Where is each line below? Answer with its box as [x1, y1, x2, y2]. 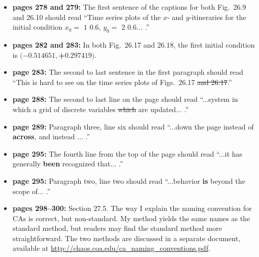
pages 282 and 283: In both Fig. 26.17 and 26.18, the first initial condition [12, 39, 255, 50]
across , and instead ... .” [12, 131, 90, 142]
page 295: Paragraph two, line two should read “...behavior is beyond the [12, 175, 245, 186]
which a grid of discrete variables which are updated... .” [12, 103, 189, 114]
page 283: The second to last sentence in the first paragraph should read [12, 67, 244, 77]
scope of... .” [12, 185, 51, 196]
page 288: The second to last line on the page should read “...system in [12, 94, 238, 104]
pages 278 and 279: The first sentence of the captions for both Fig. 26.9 [12, 2, 246, 12]
